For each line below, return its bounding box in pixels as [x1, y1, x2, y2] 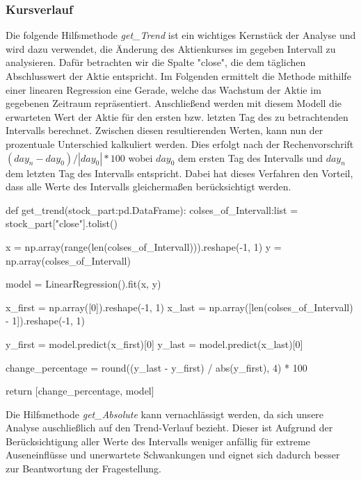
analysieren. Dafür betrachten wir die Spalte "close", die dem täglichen [6, 55, 306, 69]
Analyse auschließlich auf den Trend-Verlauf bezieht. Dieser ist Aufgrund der [6, 420, 333, 435]
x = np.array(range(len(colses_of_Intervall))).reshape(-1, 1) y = [6, 239, 282, 254]
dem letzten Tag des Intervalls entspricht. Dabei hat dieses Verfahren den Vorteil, [6, 165, 353, 180]
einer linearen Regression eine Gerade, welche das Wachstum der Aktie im [6, 82, 321, 97]
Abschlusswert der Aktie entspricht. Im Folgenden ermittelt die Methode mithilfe [6, 69, 351, 83]
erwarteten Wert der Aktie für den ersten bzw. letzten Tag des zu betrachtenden [6, 109, 348, 124]
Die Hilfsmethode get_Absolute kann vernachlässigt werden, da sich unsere [6, 406, 324, 421]
